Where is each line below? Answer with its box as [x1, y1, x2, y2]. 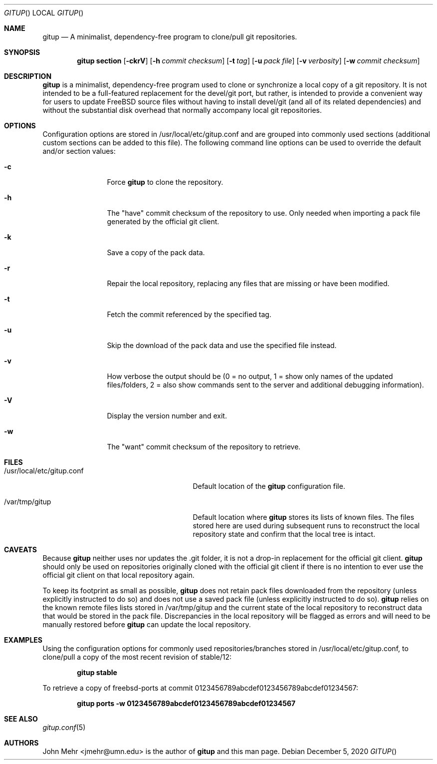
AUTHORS [4, 739, 39, 747]
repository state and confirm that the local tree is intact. [193, 530, 376, 538]
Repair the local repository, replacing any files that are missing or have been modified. [107, 279, 390, 288]
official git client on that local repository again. [42, 571, 195, 579]
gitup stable [77, 668, 117, 677]
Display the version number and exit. [107, 411, 227, 420]
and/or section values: [42, 147, 116, 155]
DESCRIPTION [4, 72, 52, 80]
